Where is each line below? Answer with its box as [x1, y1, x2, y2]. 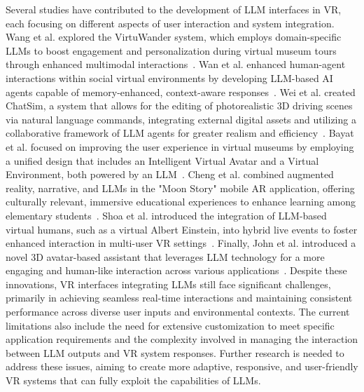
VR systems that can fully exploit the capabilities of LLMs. [6, 373, 261, 388]
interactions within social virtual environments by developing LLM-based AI [6, 70, 333, 85]
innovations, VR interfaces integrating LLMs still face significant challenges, [6, 276, 331, 291]
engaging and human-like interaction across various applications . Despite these [6, 263, 347, 278]
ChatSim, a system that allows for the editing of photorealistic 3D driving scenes [6, 98, 353, 113]
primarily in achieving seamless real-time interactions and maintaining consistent [6, 290, 353, 305]
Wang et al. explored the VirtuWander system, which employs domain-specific [6, 29, 342, 44]
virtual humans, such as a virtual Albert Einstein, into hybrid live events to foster [6, 222, 358, 236]
